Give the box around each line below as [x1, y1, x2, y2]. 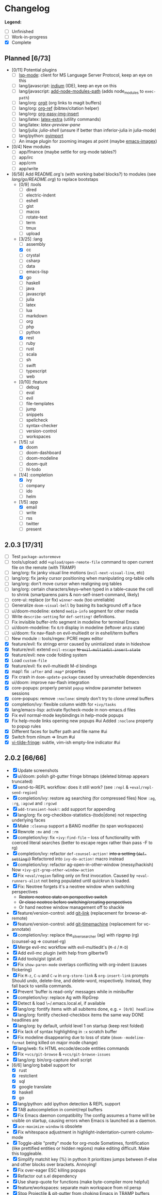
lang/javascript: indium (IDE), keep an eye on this [18, 83, 117, 88]
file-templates [26, 400, 54, 406]
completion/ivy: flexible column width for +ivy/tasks [11, 701, 116, 707]
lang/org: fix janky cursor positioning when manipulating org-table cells [11, 575, 155, 581]
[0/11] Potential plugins [11, 67, 57, 73]
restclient [18, 1073, 38, 1078]
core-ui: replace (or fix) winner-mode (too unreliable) [11, 597, 115, 603]
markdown [26, 313, 48, 318]
